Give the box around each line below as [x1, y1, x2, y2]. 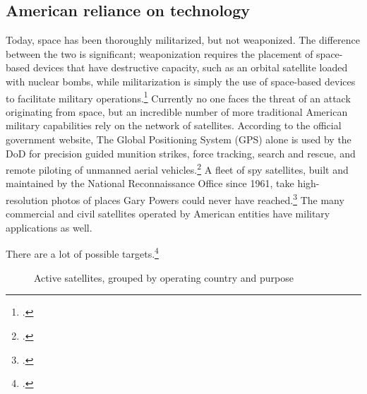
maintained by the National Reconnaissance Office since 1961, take [6, 176, 294, 191]
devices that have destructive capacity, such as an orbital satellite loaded [32, 60, 348, 75]
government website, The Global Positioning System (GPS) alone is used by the [6, 132, 351, 147]
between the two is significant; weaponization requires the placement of [6, 46, 313, 61]
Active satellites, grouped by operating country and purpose [34, 270, 294, 285]
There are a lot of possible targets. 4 [6, 244, 159, 261]
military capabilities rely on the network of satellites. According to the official [6, 118, 342, 133]
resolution [6, 192, 49, 207]
